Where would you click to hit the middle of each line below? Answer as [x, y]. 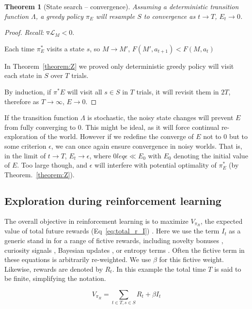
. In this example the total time [159, 269]
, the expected [221, 221]
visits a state [65, 48]
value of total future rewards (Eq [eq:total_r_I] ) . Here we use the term [112, 231]
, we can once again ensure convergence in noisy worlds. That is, [147, 146]
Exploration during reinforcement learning [113, 200]
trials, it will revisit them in [178, 91]
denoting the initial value [211, 155]
